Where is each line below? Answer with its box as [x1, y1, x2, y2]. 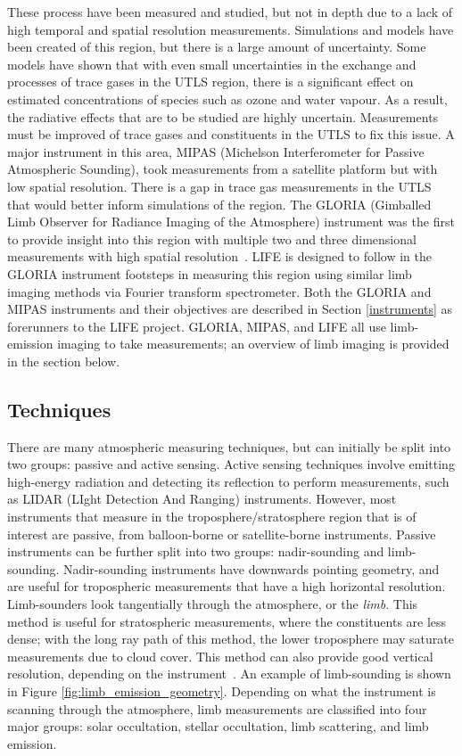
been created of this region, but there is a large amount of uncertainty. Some [7, 37, 426, 56]
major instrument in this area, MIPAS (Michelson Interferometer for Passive [7, 142, 425, 160]
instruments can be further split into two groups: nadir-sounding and [7, 542, 384, 561]
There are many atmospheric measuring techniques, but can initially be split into [7, 437, 451, 456]
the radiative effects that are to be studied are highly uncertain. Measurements [7, 107, 439, 126]
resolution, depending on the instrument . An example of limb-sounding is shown [7, 664, 451, 683]
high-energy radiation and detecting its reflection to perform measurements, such [7, 472, 450, 490]
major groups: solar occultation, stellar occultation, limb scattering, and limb [7, 717, 429, 735]
